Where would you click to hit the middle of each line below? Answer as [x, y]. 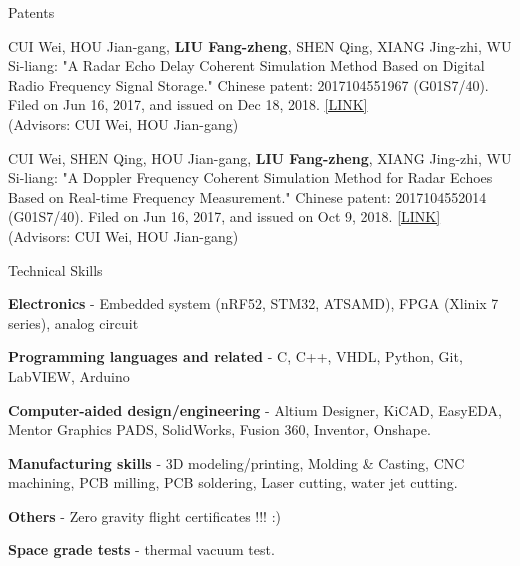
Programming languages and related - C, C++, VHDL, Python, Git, [235, 356]
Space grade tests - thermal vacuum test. [141, 549]
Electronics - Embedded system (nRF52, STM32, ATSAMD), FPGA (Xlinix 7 [253, 303]
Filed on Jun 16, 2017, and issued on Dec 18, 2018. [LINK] [188, 104]
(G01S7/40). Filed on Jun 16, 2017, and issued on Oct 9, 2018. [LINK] [224, 216]
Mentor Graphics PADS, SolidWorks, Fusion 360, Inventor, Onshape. [219, 429]
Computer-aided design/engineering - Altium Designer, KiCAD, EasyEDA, [255, 409]
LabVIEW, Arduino [69, 375]
